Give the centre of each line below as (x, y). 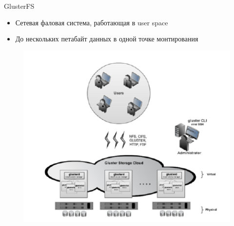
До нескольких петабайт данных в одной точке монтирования (107, 39)
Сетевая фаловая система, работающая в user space (92, 22)
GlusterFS (19, 6)
